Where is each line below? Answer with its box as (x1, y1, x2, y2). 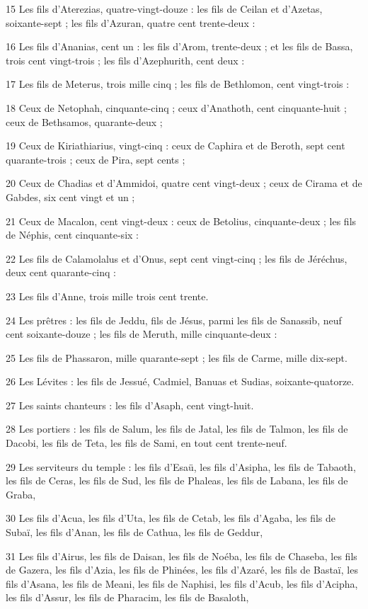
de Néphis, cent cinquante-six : (6, 227, 139, 242)
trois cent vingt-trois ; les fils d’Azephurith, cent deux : (6, 52, 245, 67)
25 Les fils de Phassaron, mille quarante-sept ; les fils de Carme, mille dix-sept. (6, 350, 347, 365)
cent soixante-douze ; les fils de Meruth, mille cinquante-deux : (6, 326, 277, 341)
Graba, (6, 486, 36, 501)
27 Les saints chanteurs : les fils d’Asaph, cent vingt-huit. (6, 397, 254, 412)
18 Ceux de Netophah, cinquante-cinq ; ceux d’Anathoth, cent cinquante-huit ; (6, 100, 347, 115)
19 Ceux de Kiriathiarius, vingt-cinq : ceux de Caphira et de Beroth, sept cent (6, 138, 345, 153)
